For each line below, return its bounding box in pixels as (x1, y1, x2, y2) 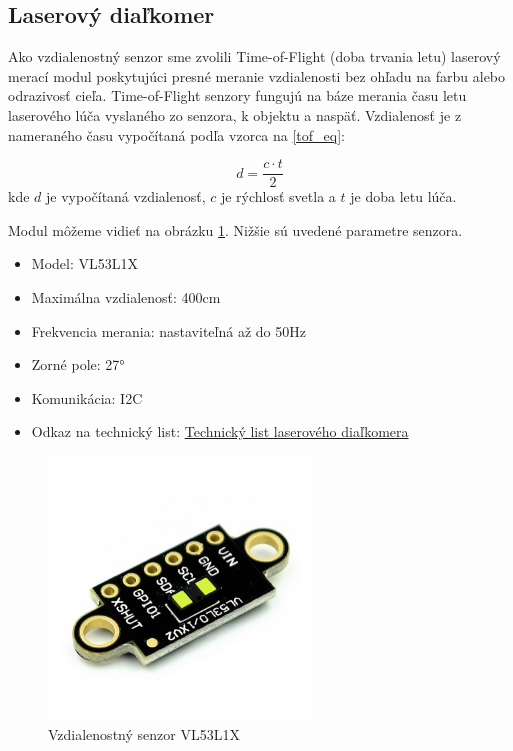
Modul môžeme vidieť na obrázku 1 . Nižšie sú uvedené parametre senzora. (8, 219, 463, 240)
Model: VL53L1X (31, 253, 138, 274)
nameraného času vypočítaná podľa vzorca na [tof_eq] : (8, 124, 345, 145)
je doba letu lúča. (350, 186, 457, 207)
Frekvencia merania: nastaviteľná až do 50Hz (31, 320, 306, 341)
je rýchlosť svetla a (220, 186, 336, 207)
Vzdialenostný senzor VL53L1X (48, 724, 240, 745)
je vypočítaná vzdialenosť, (46, 186, 206, 207)
